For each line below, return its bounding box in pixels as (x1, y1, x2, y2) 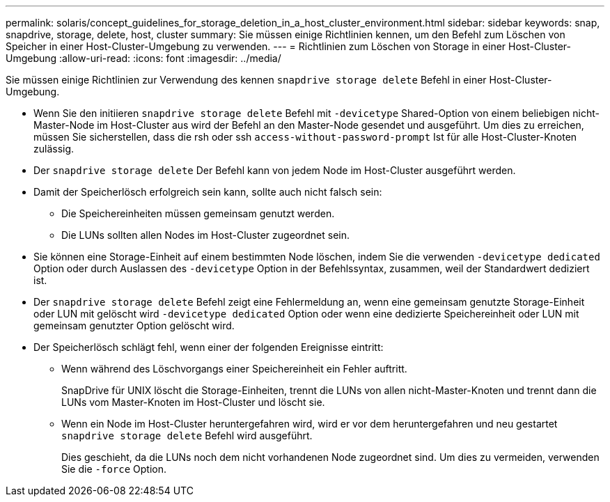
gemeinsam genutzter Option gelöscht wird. (33, 320, 235, 331)
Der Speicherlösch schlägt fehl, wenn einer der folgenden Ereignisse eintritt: (33, 341, 384, 353)
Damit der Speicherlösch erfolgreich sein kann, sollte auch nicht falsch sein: (33, 186, 382, 198)
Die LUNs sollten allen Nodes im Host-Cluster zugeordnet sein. (61, 229, 350, 241)
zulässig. (33, 143, 75, 155)
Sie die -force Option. (61, 463, 167, 475)
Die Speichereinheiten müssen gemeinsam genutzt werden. (61, 207, 335, 219)
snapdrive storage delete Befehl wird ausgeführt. (61, 430, 313, 441)
